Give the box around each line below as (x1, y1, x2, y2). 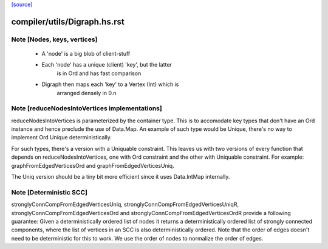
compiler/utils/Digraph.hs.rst (11, 16, 125, 27)
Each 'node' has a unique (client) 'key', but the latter (41, 61, 173, 68)
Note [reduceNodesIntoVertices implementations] (11, 104, 162, 113)
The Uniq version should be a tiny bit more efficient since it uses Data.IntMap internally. (11, 173, 230, 181)
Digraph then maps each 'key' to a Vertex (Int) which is (41, 81, 179, 88)
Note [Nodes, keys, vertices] (11, 35, 98, 44)
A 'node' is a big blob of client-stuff (41, 50, 131, 57)
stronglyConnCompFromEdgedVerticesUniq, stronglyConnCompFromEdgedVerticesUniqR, (11, 201, 239, 208)
